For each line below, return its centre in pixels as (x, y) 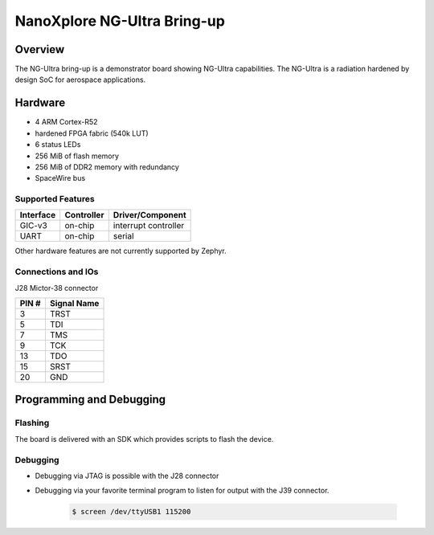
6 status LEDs (58, 145)
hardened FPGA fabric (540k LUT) (92, 133)
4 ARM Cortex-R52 (66, 122)
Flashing (32, 423)
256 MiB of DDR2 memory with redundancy (107, 167)
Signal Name (74, 303)
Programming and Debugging (90, 400)
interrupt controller (149, 226)
